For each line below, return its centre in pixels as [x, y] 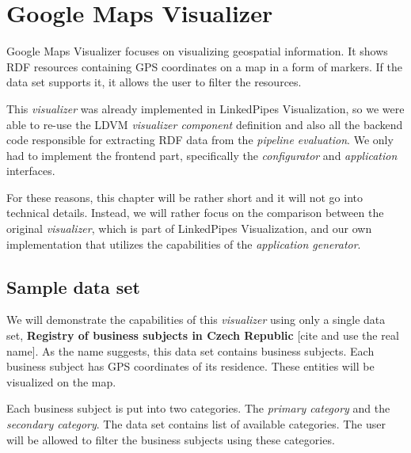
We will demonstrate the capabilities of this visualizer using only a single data [196, 320]
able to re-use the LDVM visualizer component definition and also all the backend [205, 124]
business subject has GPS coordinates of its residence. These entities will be [190, 366]
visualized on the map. [61, 381]
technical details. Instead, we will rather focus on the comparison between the [195, 213]
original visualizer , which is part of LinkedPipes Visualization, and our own [189, 228]
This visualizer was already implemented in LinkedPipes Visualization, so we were [205, 108]
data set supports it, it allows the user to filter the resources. [154, 82]
